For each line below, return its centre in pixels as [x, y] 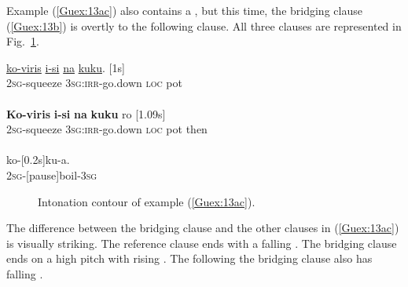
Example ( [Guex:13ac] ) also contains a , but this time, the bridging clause [184, 10]
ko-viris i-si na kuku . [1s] [66, 67]
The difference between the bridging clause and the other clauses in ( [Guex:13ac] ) [203, 228]
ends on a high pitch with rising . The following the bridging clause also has [189, 258]
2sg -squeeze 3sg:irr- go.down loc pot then [107, 129]
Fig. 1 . [23, 41]
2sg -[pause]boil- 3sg [52, 174]
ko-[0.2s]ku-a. [38, 160]
